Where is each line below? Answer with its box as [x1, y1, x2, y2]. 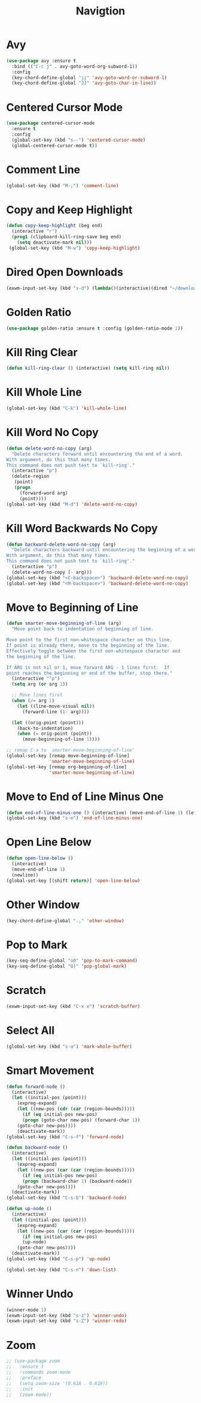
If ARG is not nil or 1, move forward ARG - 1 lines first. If [6, 665, 170, 671]
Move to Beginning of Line [6, 600, 139, 614]
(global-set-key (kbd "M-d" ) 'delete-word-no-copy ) [6, 501, 138, 507]
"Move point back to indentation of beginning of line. [11, 626, 154, 632]
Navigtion [75, 4, 126, 18]
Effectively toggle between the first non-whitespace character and [6, 648, 181, 654]
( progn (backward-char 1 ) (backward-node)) [22, 1178, 133, 1184]
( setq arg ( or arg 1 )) [11, 681, 68, 687]
